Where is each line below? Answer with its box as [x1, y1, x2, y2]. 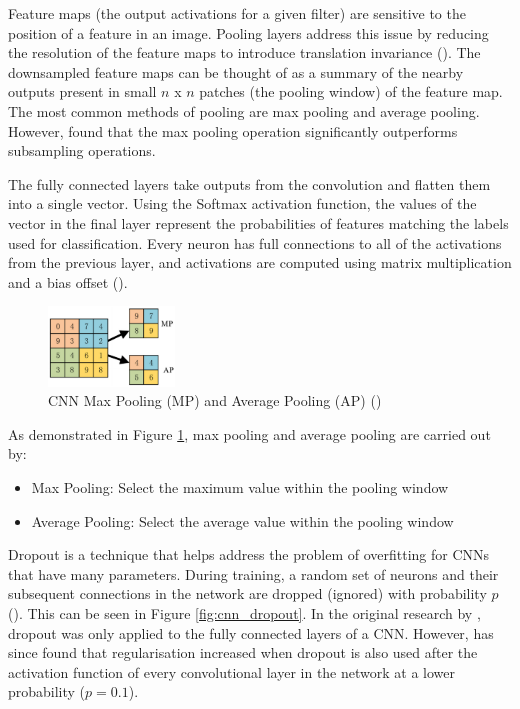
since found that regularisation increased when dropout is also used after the [8, 642, 478, 663]
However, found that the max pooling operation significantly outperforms [8, 120, 458, 141]
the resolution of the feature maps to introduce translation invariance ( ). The [8, 42, 481, 63]
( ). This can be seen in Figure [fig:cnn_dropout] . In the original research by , [8, 602, 481, 623]
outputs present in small [8, 81, 157, 102]
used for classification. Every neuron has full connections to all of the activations [8, 232, 502, 253]
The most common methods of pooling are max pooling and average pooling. [8, 100, 480, 121]
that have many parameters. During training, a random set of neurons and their [8, 563, 499, 584]
